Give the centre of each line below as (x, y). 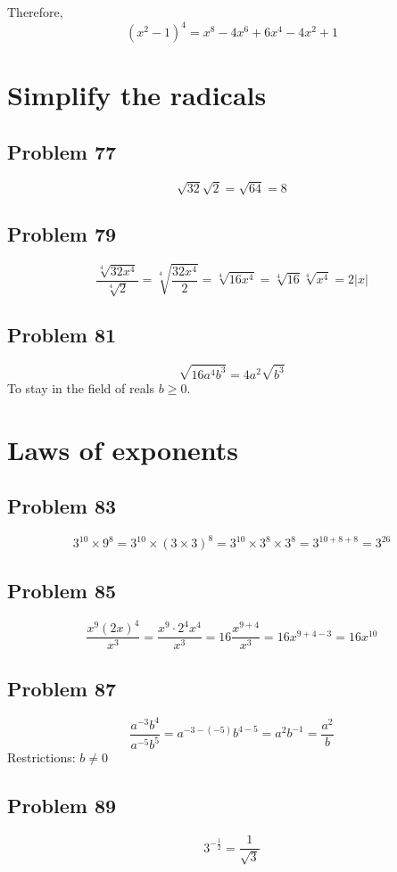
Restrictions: (41, 757)
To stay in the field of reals (81, 387)
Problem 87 (62, 688)
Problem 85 (62, 590)
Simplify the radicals (137, 95)
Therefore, (35, 12)
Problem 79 (62, 233)
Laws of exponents (123, 449)
